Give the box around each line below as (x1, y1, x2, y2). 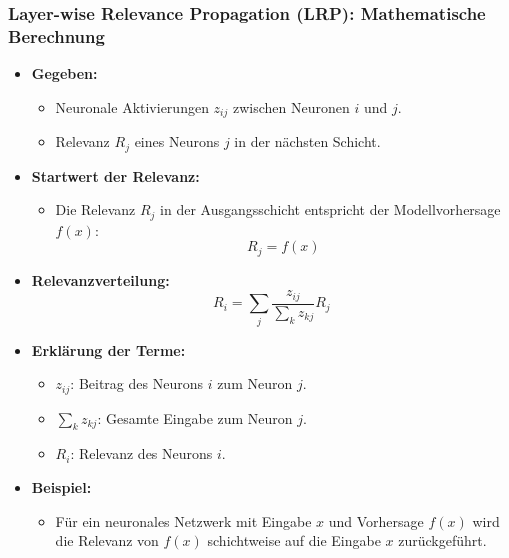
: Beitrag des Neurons (70, 373, 203, 394)
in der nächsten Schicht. (234, 131, 381, 152)
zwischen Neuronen (232, 96, 350, 117)
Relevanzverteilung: (31, 269, 170, 290)
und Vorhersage (328, 510, 424, 531)
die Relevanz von (55, 530, 159, 551)
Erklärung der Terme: (31, 339, 186, 360)
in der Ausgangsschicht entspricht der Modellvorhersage (160, 199, 501, 220)
